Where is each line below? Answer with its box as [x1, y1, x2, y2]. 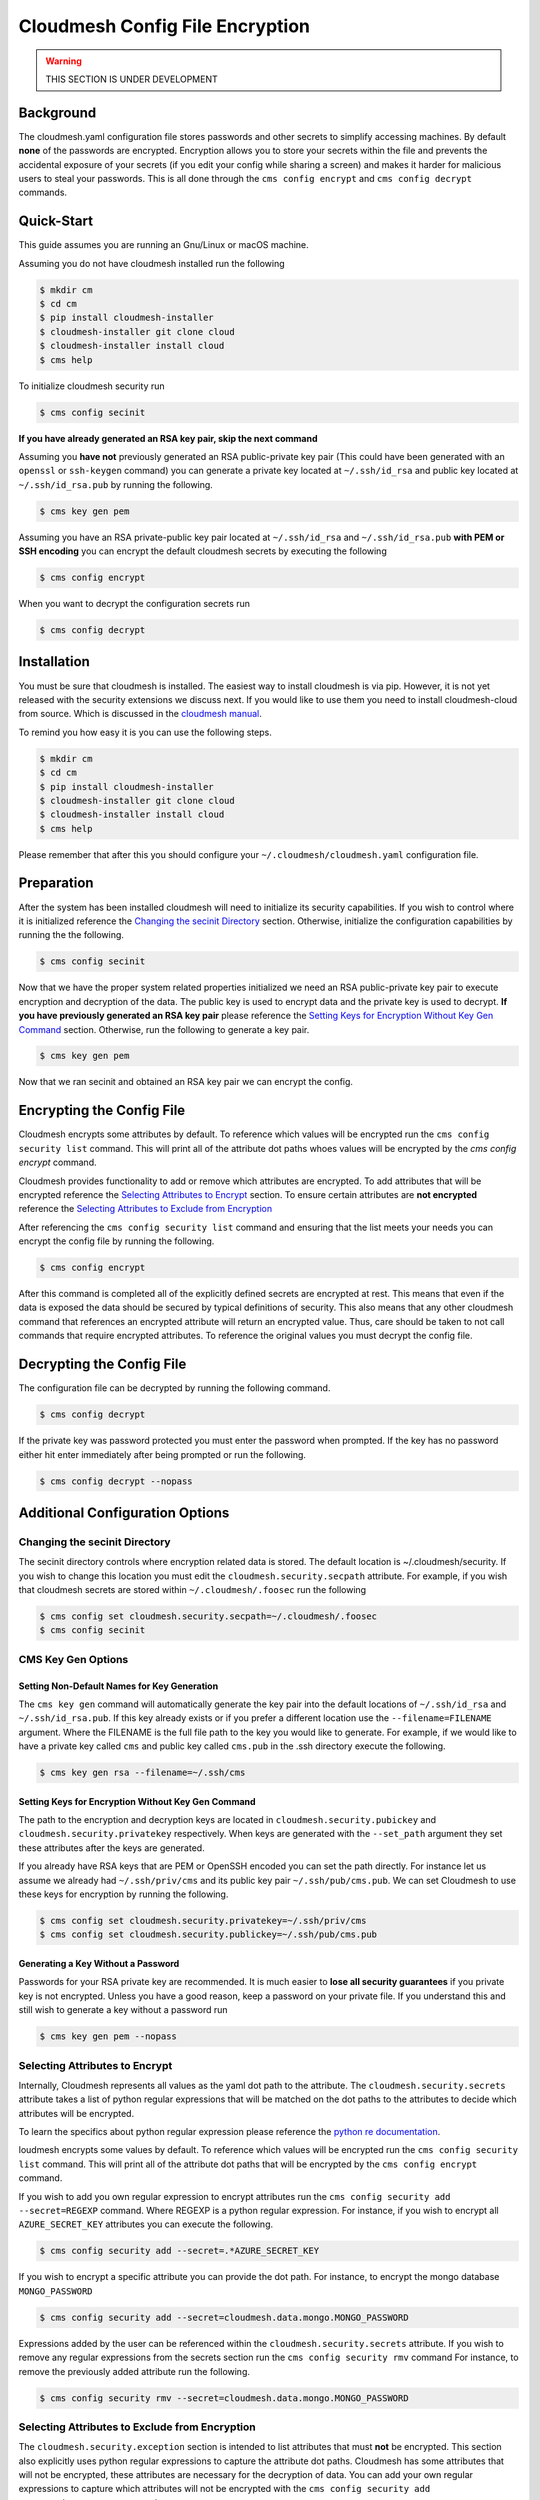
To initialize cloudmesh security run [18, 380, 165, 392]
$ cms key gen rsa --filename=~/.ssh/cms [39, 1767, 246, 1779]
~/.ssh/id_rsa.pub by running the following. [18, 478, 214, 490]
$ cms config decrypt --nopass [39, 1475, 194, 1487]
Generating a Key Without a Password [18, 1958, 180, 1970]
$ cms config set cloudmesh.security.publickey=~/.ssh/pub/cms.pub [39, 1929, 378, 1940]
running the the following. [18, 929, 125, 941]
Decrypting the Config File [18, 1356, 187, 1373]
